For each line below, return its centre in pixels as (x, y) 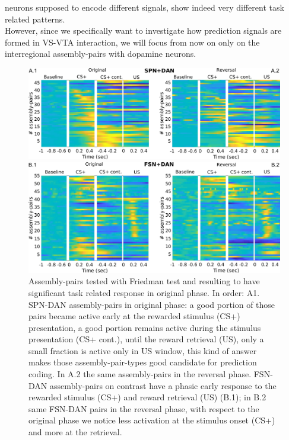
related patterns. (35, 19)
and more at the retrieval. (75, 432)
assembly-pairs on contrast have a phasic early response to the (163, 385)
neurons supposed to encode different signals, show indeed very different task (144, 7)
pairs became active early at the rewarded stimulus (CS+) (134, 316)
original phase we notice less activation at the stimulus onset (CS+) (152, 420)
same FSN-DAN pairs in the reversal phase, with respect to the (144, 408)
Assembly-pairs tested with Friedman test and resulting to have (144, 281)
